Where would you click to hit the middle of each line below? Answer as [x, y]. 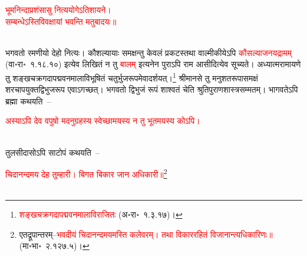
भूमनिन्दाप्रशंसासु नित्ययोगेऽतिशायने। [58, 9]
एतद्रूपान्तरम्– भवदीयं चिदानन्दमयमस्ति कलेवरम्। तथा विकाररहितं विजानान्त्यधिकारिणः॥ [146, 234]
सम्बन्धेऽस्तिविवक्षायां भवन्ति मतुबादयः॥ [61, 21]
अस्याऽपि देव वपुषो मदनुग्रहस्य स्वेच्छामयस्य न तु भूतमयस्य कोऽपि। [103, 121]
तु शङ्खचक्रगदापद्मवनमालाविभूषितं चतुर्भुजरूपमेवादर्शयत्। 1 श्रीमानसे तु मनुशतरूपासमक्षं [132, 77]
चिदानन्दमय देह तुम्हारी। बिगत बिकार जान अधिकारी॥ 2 [86, 173]
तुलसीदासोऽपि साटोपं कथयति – [52, 152]
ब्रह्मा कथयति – [28, 101]
